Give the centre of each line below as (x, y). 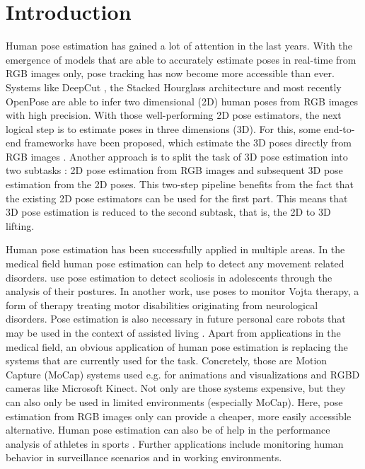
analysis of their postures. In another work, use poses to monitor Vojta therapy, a (182, 291)
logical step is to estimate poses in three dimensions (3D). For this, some (163, 128)
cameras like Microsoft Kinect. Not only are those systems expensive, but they (176, 388)
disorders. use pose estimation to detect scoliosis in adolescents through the (169, 277)
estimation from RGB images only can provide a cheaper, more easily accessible (179, 416)
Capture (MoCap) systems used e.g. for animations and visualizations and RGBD (183, 374)
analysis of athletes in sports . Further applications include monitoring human (175, 443)
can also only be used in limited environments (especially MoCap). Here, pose (174, 401)
